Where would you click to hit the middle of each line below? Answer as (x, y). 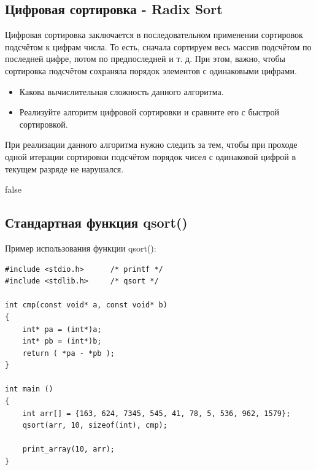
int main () (29, 389)
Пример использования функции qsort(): (81, 248)
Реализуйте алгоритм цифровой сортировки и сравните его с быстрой (149, 112)
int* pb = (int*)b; (62, 341)
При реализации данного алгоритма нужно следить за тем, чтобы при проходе (151, 144)
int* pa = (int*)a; (62, 329)
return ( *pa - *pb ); (68, 353)
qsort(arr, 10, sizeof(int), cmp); (95, 426)
